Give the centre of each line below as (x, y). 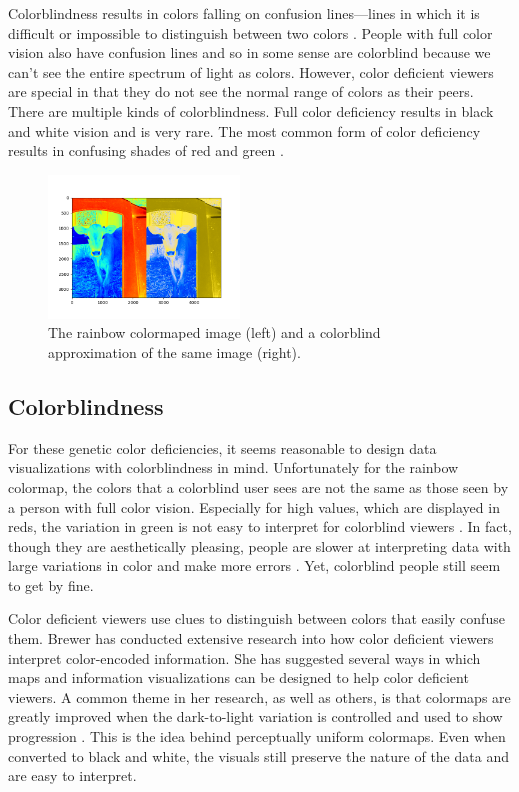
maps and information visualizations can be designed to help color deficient (238, 677)
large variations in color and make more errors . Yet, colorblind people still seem (254, 565)
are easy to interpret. (72, 775)
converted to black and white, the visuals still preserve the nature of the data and (258, 755)
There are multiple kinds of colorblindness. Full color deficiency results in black (251, 110)
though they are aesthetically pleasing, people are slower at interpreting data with (259, 545)
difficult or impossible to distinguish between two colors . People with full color (250, 32)
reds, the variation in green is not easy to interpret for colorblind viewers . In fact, (260, 526)
